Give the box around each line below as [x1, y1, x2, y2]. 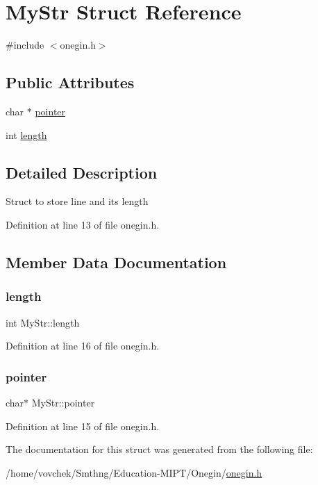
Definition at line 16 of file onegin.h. [6, 338, 160, 353]
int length [6, 127, 47, 142]
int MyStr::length [6, 315, 80, 329]
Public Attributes [6, 72, 135, 93]
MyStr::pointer [31, 395, 95, 409]
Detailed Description [6, 161, 158, 183]
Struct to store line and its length [6, 194, 149, 208]
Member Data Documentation [6, 251, 227, 272]
